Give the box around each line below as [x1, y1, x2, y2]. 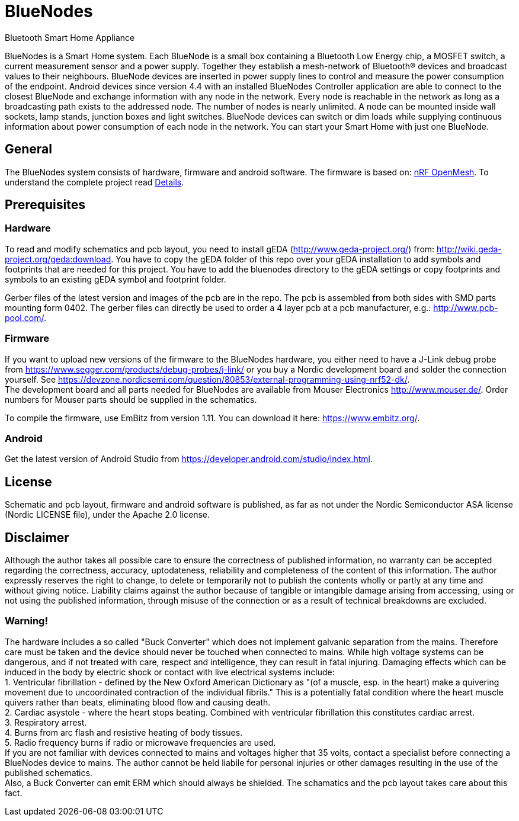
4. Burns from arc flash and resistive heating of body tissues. [5, 727, 243, 737]
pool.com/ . [5, 312, 46, 323]
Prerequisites [5, 197, 85, 213]
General [5, 142, 53, 157]
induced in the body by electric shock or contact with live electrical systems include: [5, 666, 335, 677]
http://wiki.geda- [437, 243, 502, 254]
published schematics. [5, 767, 92, 778]
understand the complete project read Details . [5, 177, 184, 187]
